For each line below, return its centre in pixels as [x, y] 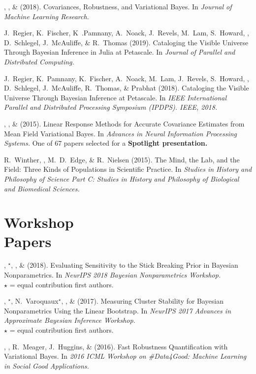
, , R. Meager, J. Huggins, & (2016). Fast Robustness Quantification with [116, 346]
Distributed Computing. [39, 61]
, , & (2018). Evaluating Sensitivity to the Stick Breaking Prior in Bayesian [125, 265]
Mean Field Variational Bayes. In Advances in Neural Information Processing [121, 133]
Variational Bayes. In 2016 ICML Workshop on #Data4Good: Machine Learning [125, 356]
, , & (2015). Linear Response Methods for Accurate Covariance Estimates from [124, 123]
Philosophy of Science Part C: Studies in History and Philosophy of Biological [122, 178]
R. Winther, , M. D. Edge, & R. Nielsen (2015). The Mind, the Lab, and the [122, 159]
